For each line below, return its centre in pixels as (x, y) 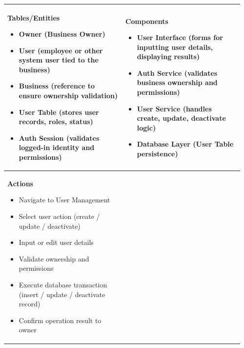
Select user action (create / (59, 216)
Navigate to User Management (64, 200)
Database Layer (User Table (185, 144)
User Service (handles (174, 108)
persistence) (157, 154)
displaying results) (168, 56)
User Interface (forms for (180, 37)
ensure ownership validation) (68, 96)
